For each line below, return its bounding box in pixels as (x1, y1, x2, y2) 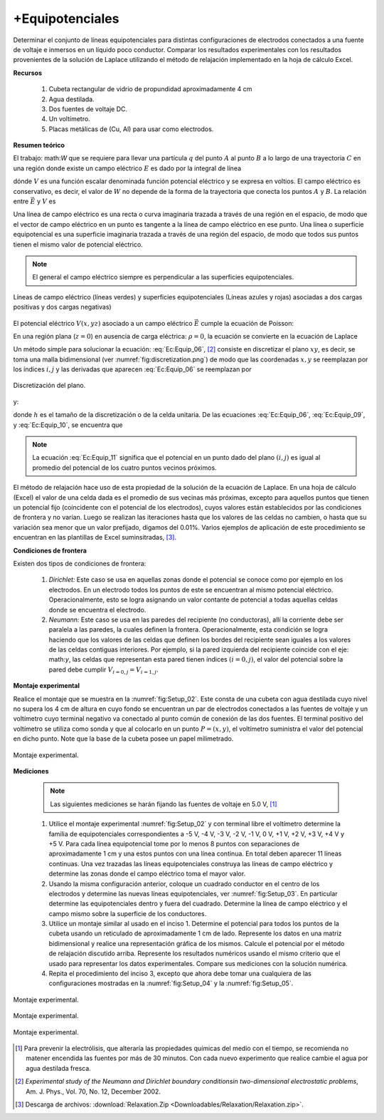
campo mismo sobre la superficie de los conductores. (48, 909, 207, 918)
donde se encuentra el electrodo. (48, 605, 146, 614)
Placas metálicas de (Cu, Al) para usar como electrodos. (48, 125, 214, 133)
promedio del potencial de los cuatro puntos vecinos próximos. (32, 463, 217, 472)
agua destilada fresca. (26, 1064, 92, 1072)
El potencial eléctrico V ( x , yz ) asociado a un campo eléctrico (13, 319, 193, 327)
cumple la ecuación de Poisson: (200, 319, 294, 327)
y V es (36, 197, 56, 206)
